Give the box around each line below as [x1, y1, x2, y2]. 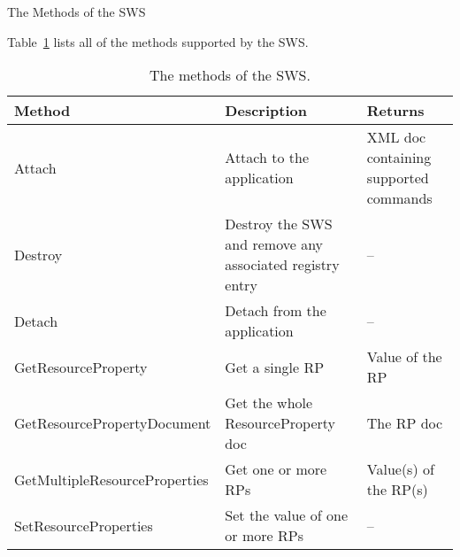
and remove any [225, 234, 324, 255]
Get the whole [225, 392, 313, 414]
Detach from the [225, 300, 326, 321]
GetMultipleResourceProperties [14, 468, 209, 490]
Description [225, 100, 307, 121]
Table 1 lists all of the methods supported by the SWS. [7, 32, 309, 50]
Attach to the [225, 147, 309, 168]
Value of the [366, 346, 442, 367]
